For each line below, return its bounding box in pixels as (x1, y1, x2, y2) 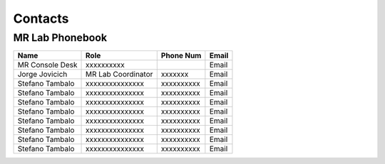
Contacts (13, 11, 69, 26)
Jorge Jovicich (17, 70, 68, 80)
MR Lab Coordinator (86, 70, 153, 80)
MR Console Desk (17, 60, 78, 70)
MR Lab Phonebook (13, 31, 107, 44)
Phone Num (160, 50, 202, 60)
